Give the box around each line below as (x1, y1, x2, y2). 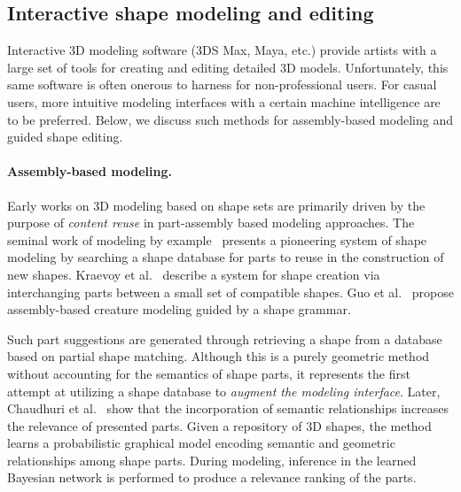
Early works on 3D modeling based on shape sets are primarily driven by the (7, 196, 426, 214)
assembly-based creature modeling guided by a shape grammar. (7, 300, 351, 319)
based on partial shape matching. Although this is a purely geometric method (7, 347, 430, 365)
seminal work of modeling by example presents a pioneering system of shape (7, 230, 427, 249)
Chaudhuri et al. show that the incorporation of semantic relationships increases (7, 399, 449, 418)
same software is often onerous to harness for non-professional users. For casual (7, 75, 437, 94)
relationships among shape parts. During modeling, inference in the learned (7, 450, 417, 469)
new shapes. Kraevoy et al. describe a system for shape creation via (7, 265, 380, 283)
